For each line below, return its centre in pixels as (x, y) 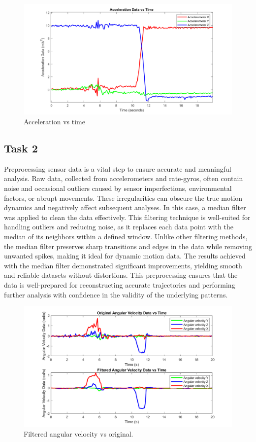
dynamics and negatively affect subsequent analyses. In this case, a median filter (125, 207)
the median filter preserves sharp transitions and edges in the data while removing (128, 246)
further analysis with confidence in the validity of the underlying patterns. (116, 294)
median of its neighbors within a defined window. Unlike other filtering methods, (126, 236)
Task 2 (21, 148)
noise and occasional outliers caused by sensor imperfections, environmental (118, 188)
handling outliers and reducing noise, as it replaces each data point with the (119, 227)
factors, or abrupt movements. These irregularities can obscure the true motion (123, 198)
